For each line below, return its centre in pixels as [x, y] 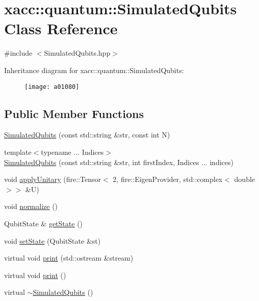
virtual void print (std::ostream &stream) [69, 258]
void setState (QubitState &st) [53, 240]
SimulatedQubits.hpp [77, 53]
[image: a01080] [52, 87]
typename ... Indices [72, 152]
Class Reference [61, 28]
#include [18, 53]
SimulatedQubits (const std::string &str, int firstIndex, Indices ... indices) [119, 162]
